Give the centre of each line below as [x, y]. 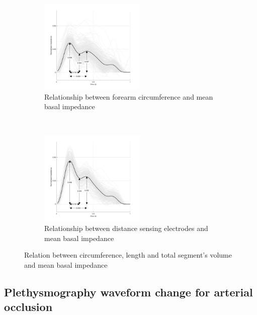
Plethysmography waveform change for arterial [128, 292]
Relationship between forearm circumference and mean [129, 96]
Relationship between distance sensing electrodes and [126, 228]
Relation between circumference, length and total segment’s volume [128, 255]
